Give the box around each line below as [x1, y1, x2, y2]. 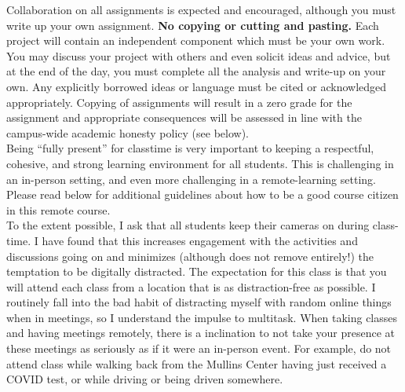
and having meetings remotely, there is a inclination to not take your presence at [6, 324, 396, 341]
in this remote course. [6, 201, 111, 218]
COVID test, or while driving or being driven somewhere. [6, 371, 283, 387]
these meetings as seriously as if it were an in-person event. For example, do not [6, 340, 392, 357]
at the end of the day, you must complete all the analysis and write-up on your [6, 63, 386, 79]
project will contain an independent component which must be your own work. [6, 32, 385, 49]
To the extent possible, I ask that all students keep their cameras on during [6, 217, 370, 233]
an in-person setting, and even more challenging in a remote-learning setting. [6, 170, 376, 187]
